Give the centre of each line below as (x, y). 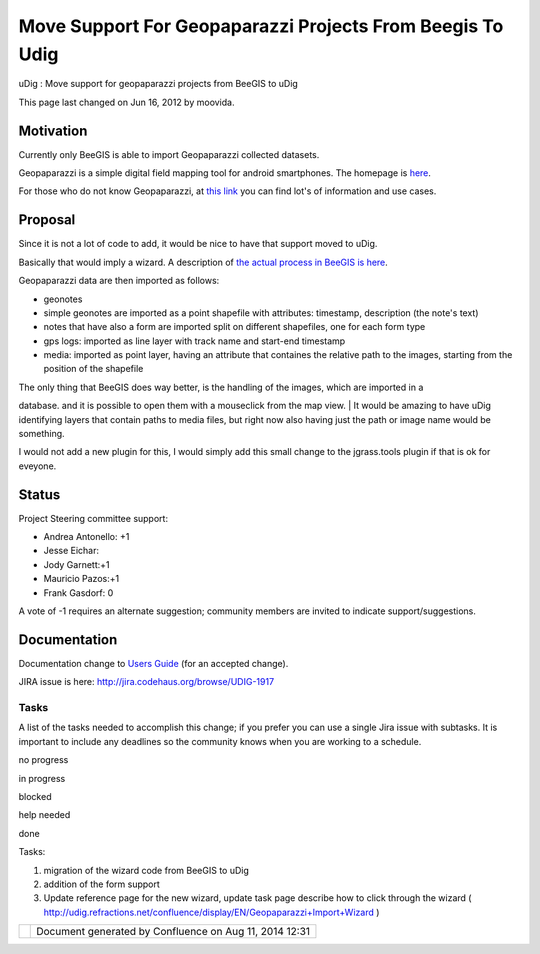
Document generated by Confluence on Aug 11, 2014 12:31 (173, 932)
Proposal (47, 220)
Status (39, 494)
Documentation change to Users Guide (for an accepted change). (153, 663)
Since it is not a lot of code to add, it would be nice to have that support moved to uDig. (198, 244)
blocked (35, 797)
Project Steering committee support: (93, 518)
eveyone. (37, 466)
